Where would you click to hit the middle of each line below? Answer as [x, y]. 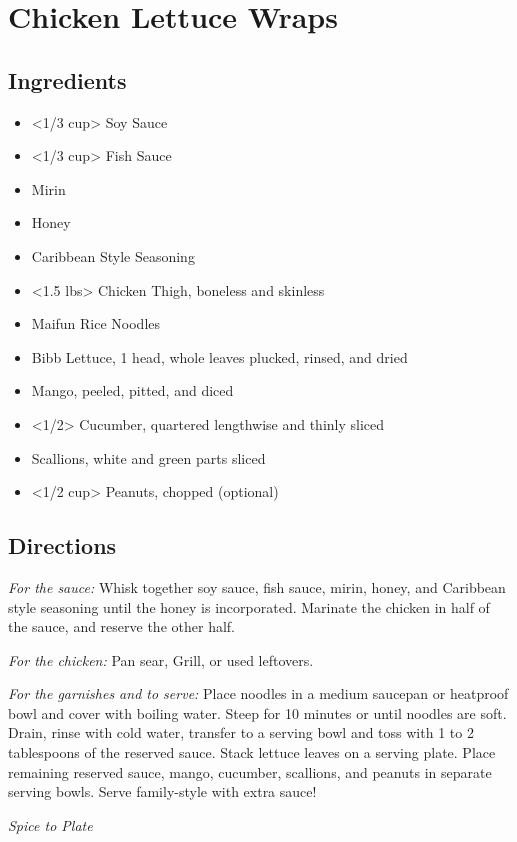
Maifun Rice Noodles [96, 323]
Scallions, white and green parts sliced [148, 457]
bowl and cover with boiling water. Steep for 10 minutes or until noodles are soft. [257, 712]
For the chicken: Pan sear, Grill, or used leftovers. [161, 659]
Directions [62, 545]
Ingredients [67, 79]
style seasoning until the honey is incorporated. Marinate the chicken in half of [249, 606]
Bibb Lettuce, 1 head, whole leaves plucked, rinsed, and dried [219, 356]
